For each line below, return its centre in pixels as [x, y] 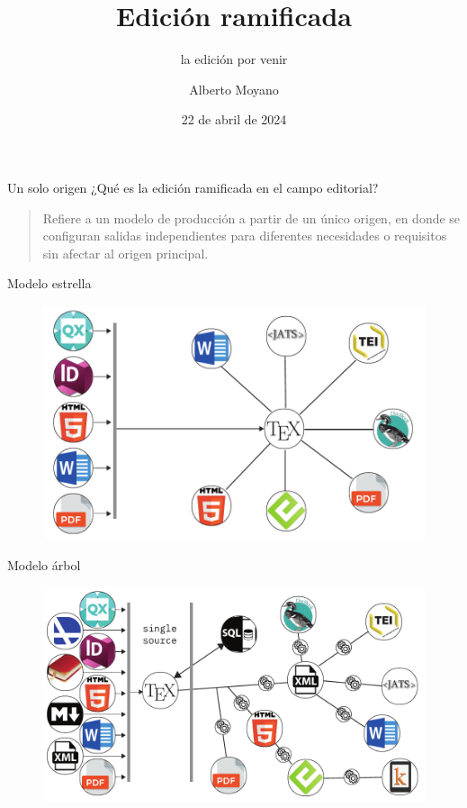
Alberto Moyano [234, 89]
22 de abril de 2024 [234, 119]
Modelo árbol [44, 564]
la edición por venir [234, 59]
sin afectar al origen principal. [126, 253]
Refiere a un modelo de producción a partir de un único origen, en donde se [251, 218]
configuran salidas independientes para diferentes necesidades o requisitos [245, 236]
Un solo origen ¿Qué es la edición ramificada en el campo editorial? [193, 187]
